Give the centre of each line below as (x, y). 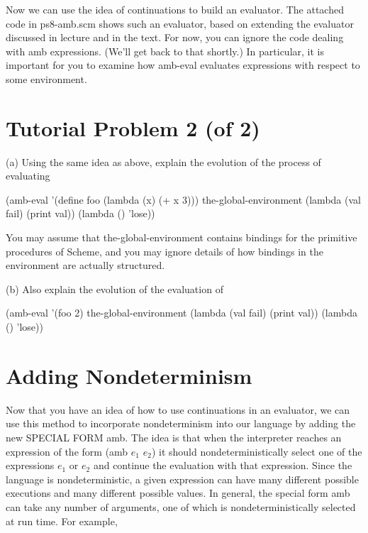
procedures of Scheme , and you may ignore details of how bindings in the (165, 251)
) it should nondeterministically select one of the (257, 451)
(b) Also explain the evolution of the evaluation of (115, 289)
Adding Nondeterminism (129, 375)
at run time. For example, (62, 521)
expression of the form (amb (67, 451)
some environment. (46, 78)
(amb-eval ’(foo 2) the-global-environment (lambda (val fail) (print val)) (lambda (182, 313)
